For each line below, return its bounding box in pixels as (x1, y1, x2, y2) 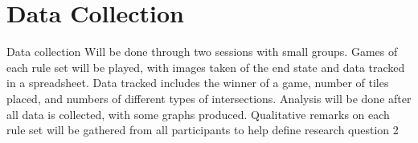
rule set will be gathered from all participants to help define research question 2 (6, 121, 399, 138)
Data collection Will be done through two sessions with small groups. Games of (6, 43, 398, 60)
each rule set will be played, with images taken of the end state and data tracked (6, 58, 405, 75)
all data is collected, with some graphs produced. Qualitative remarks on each (6, 105, 390, 122)
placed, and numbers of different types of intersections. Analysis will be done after (6, 89, 412, 106)
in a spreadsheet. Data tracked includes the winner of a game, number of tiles (6, 74, 389, 91)
